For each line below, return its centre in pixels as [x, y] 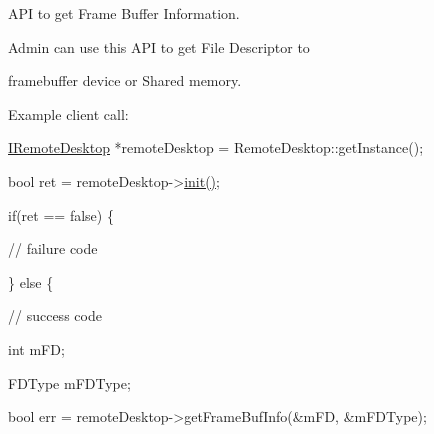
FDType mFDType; [69, 382]
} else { [31, 281]
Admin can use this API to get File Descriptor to [159, 46]
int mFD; [36, 348]
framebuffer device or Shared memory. [125, 80]
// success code [55, 315]
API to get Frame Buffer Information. [124, 13]
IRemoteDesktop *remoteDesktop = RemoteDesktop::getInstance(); [216, 147]
